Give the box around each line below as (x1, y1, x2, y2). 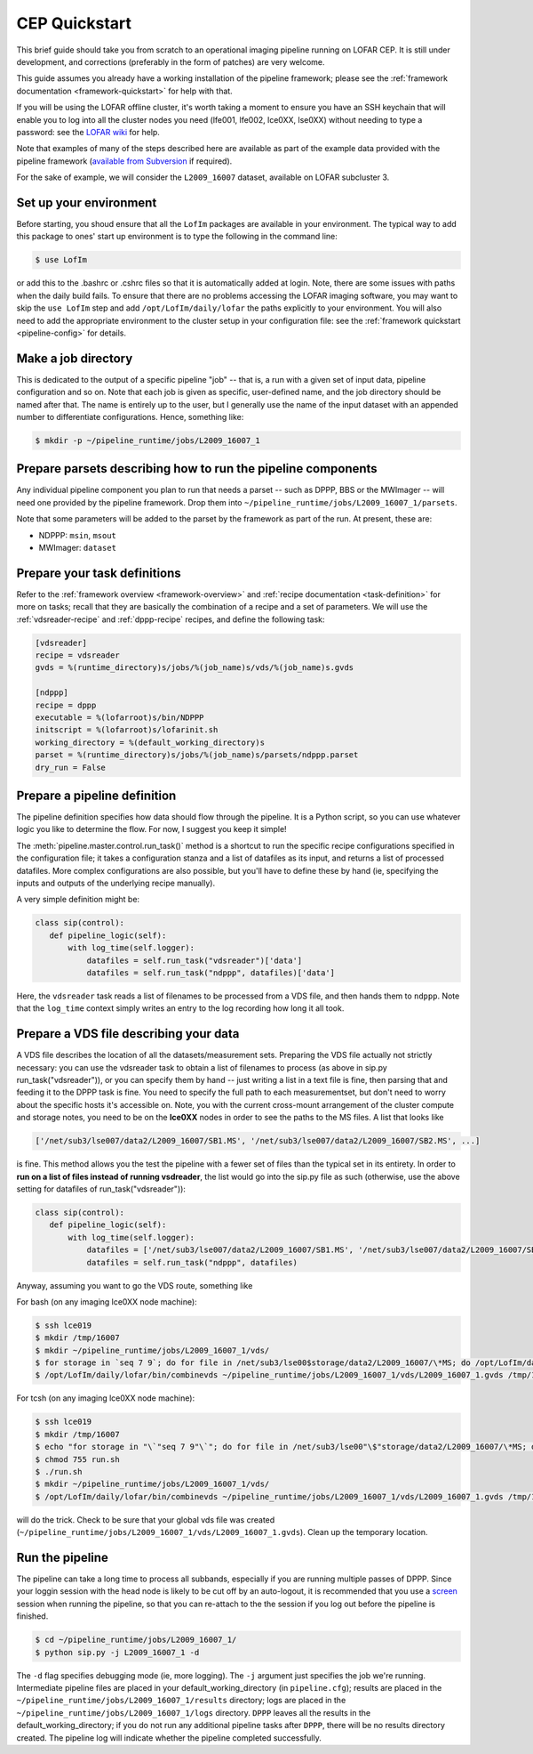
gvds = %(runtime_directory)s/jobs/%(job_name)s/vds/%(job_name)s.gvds (35, 663, 354, 673)
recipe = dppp (35, 699, 97, 710)
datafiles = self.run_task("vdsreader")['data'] (86, 955, 303, 966)
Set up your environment (16, 195, 157, 210)
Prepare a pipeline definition (16, 788, 177, 803)
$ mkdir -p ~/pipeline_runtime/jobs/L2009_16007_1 (35, 435, 261, 445)
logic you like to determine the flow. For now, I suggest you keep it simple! (16, 824, 288, 835)
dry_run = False (35, 762, 107, 772)
